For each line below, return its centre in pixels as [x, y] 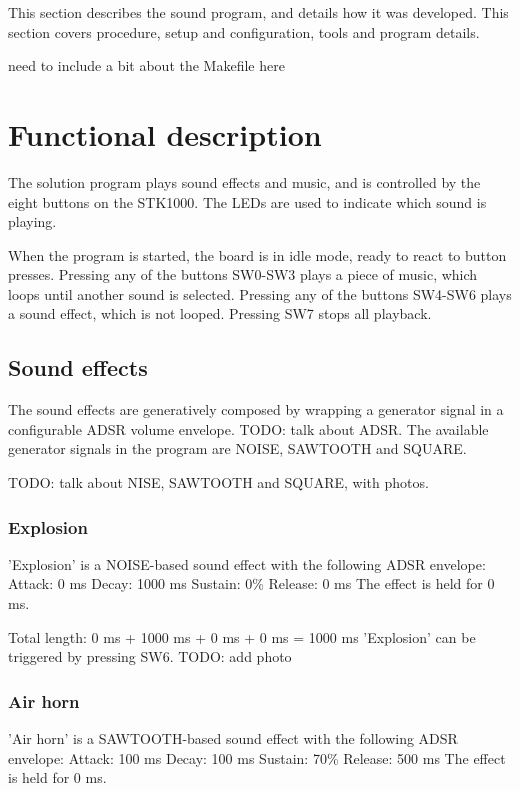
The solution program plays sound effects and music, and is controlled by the [244, 181]
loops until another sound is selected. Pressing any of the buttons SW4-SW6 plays [260, 293]
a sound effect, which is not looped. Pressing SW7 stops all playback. [220, 313]
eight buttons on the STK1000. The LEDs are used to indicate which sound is [247, 201]
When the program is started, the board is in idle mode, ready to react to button [257, 254]
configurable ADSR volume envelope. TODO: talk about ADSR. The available [248, 428]
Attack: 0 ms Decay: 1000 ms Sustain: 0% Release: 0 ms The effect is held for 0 [251, 583]
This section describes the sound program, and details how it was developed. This [258, 12]
